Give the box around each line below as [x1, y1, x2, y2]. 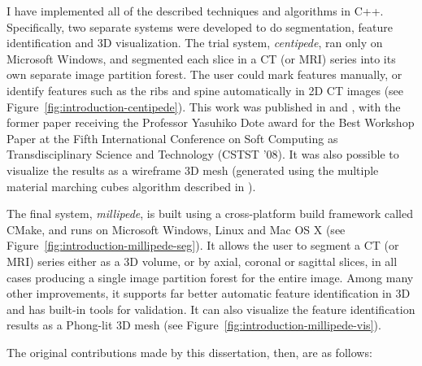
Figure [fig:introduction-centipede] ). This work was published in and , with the [7, 98, 401, 115]
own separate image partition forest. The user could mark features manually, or [7, 66, 402, 83]
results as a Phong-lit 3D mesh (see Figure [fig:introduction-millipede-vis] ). [7, 316, 381, 333]
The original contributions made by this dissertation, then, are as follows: [7, 343, 372, 360]
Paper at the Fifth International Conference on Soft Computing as [7, 129, 338, 146]
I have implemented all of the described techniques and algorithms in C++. [7, 2, 384, 19]
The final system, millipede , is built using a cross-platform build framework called [7, 205, 413, 222]
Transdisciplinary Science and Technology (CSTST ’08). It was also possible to [7, 146, 399, 163]
